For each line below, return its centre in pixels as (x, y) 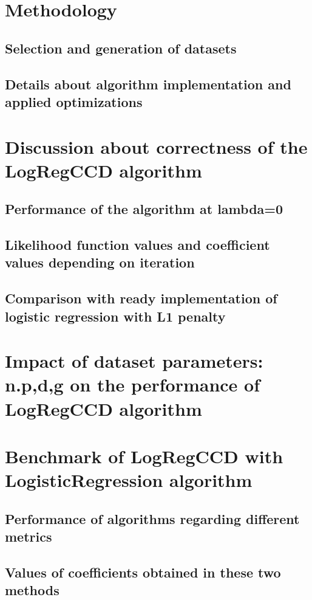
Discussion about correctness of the (156, 146)
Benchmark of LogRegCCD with (144, 456)
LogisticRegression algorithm (129, 480)
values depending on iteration (100, 262)
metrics (29, 536)
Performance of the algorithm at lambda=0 (144, 209)
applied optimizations (74, 101)
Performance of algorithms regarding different (152, 518)
